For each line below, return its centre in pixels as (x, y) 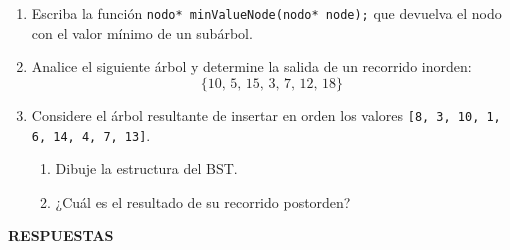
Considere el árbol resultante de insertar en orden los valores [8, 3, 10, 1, (266, 114)
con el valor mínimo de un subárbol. (142, 32)
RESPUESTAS (61, 235)
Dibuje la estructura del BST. (146, 168)
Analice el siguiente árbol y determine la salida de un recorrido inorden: (251, 66)
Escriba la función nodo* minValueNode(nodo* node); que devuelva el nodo (266, 13)
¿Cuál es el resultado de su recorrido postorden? (203, 201)
